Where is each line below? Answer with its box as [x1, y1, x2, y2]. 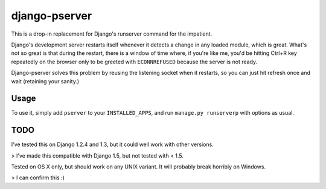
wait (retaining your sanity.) [11, 77, 80, 85]
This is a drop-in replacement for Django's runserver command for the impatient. [11, 30, 213, 37]
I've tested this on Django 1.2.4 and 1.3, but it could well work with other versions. [11, 141, 214, 148]
